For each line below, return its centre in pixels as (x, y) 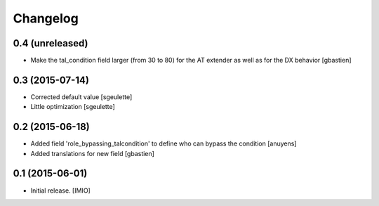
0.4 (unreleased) (51, 43)
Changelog (46, 18)
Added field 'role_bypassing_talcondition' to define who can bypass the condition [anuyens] (164, 143)
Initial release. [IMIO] (60, 191)
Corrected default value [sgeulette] (81, 97)
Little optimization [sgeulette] (73, 107)
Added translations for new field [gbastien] (92, 153)
